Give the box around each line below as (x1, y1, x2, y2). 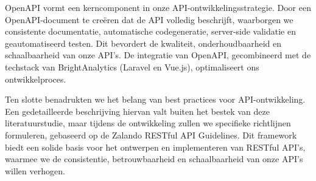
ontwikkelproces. (5, 72, 66, 85)
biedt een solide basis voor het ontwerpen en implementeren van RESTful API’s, (5, 140, 306, 153)
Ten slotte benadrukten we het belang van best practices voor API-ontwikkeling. (5, 93, 306, 106)
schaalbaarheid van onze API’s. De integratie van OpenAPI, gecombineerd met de (5, 49, 311, 61)
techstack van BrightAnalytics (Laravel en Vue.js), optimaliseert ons (5, 60, 259, 73)
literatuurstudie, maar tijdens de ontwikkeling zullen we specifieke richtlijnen (5, 117, 291, 129)
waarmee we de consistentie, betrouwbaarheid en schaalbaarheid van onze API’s (5, 152, 303, 165)
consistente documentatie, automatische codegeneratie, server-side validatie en (5, 25, 297, 38)
